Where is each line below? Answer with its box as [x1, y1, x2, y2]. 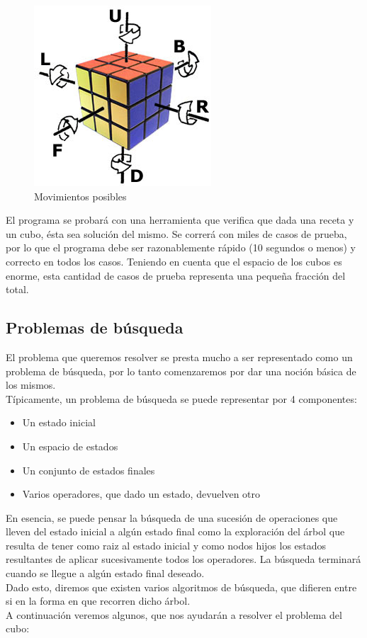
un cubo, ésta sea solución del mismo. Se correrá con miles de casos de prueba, [6, 226, 347, 241]
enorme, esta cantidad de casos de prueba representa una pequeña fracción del [6, 268, 346, 283]
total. [6, 282, 29, 297]
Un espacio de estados [22, 438, 118, 453]
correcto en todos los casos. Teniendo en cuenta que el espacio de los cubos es [6, 254, 342, 268]
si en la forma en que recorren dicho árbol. [6, 593, 191, 608]
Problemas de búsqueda [6, 317, 183, 338]
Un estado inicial [22, 415, 96, 430]
